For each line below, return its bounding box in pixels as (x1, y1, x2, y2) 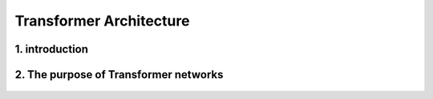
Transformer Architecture (14, 12, 190, 30)
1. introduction (14, 42, 88, 56)
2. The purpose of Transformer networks (14, 68, 224, 81)
